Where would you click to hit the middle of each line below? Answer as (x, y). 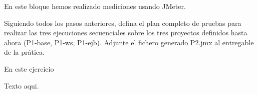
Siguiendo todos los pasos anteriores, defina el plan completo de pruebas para (123, 23)
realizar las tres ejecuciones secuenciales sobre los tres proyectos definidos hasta (126, 33)
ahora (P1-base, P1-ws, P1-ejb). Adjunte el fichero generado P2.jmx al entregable (129, 42)
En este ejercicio (29, 68)
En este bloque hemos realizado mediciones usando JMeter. (95, 6)
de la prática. (24, 52)
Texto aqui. (22, 85)
